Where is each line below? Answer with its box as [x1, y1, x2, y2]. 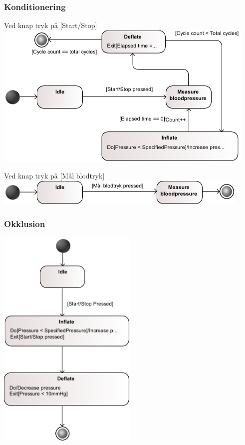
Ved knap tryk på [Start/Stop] [4, 20, 97, 30]
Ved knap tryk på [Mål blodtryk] [4, 170, 105, 181]
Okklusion [4, 217, 45, 229]
